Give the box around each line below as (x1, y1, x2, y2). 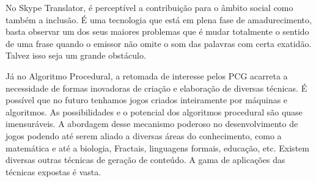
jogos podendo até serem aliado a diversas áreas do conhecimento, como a (6, 129, 282, 142)
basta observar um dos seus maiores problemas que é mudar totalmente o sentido (6, 25, 309, 38)
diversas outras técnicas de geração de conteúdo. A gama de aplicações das (6, 153, 285, 166)
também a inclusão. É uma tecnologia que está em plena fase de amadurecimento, (6, 13, 312, 26)
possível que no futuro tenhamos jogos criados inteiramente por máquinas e (6, 93, 288, 106)
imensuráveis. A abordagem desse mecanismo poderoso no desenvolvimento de (6, 117, 298, 130)
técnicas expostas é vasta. (6, 165, 101, 178)
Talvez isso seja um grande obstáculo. (6, 49, 146, 62)
